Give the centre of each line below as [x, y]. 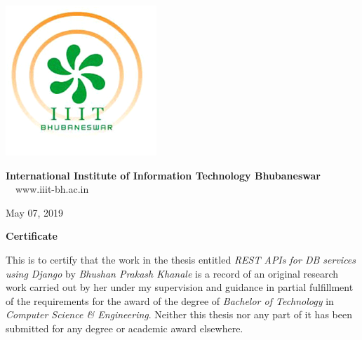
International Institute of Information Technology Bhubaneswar [163, 175]
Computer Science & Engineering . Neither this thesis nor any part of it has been [179, 314]
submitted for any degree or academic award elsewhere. [125, 328]
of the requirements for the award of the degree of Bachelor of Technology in [170, 300]
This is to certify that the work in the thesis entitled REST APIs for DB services [181, 259]
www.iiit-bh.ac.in [52, 189]
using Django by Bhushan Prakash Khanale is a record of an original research [172, 273]
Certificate [32, 236]
